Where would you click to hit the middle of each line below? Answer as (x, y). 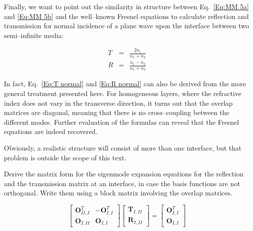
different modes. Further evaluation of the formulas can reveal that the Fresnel (122, 122)
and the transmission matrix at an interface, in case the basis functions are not (122, 183)
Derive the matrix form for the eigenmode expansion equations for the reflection (124, 174)
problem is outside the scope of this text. (65, 157)
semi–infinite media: (34, 35)
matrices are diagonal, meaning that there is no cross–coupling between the (117, 112)
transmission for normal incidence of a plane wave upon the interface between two (127, 26)
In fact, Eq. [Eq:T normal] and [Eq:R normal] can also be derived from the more (125, 84)
